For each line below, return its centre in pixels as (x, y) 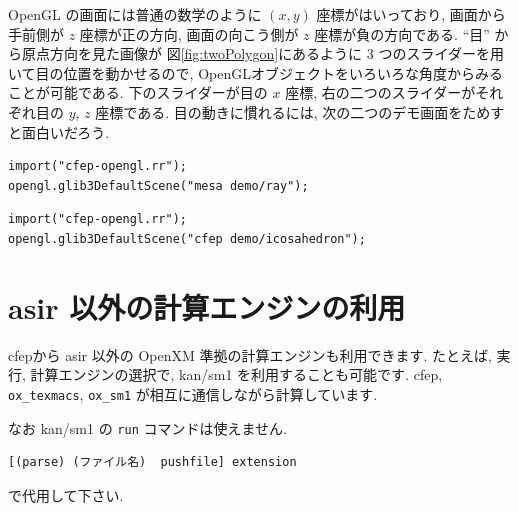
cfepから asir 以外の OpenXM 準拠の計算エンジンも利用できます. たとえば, (250, 354)
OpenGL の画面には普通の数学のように (135, 14)
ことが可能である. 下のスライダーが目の (138, 92)
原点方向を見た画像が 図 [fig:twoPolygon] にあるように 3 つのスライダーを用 (262, 53)
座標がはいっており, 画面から (411, 14)
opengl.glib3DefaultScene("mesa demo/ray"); (158, 185)
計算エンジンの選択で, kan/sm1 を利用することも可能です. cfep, (236, 374)
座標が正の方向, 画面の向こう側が (189, 33)
